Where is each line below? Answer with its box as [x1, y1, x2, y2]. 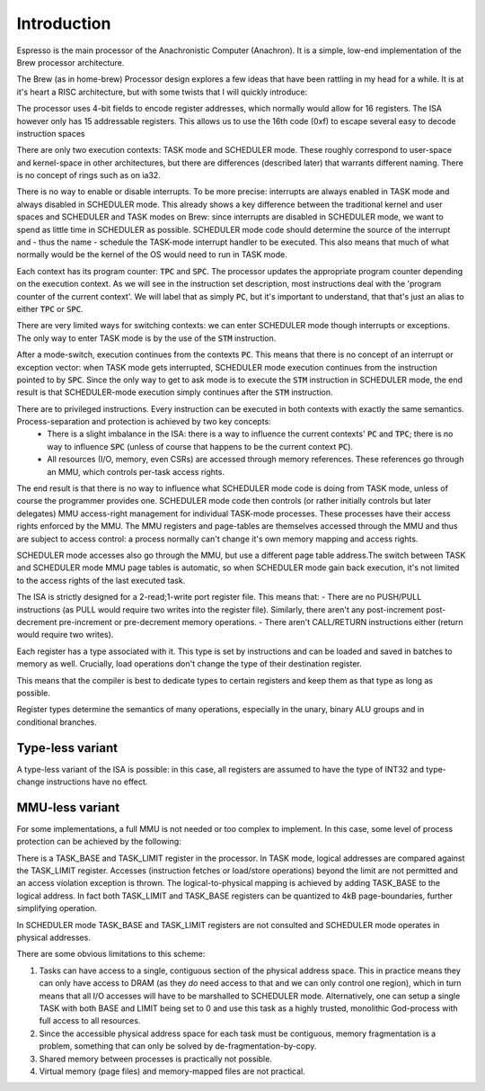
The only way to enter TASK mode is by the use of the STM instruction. [16, 333, 277, 344]
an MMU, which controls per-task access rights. [47, 466, 225, 477]
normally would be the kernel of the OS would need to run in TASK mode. [16, 249, 287, 260]
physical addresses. [16, 932, 92, 943]
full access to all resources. [39, 1015, 141, 1026]
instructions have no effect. [46, 776, 148, 787]
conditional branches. [16, 716, 98, 728]
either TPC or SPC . [16, 303, 84, 314]
